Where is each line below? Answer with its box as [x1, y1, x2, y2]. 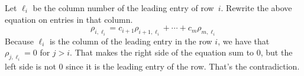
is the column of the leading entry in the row [49, 34, 212, 47]
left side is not [5, 60, 56, 72]
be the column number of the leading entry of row [33, 2, 214, 13]
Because [5, 34, 34, 47]
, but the [260, 46, 293, 58]
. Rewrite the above [221, 2, 292, 13]
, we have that [218, 34, 270, 47]
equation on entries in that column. [5, 13, 133, 25]
